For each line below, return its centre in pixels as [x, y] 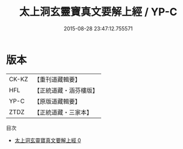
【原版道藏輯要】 [57, 101]
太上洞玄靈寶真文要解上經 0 [48, 140]
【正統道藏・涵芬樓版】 [66, 90]
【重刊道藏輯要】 [57, 79]
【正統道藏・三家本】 [63, 112]
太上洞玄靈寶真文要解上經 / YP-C [98, 12]
